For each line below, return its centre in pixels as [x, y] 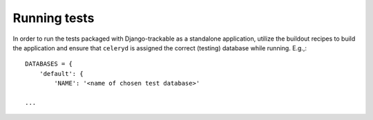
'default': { [61, 73]
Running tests [54, 18]
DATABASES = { [49, 64]
